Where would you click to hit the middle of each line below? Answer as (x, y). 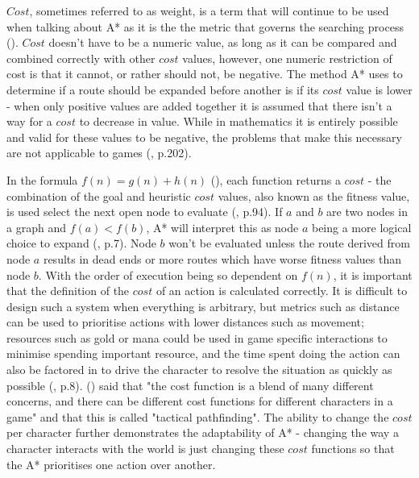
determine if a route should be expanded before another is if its (163, 89)
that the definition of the (68, 291)
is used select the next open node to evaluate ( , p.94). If (145, 212)
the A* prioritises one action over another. (111, 464)
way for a (29, 121)
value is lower (379, 89)
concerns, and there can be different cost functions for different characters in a (200, 401)
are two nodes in (367, 212)
